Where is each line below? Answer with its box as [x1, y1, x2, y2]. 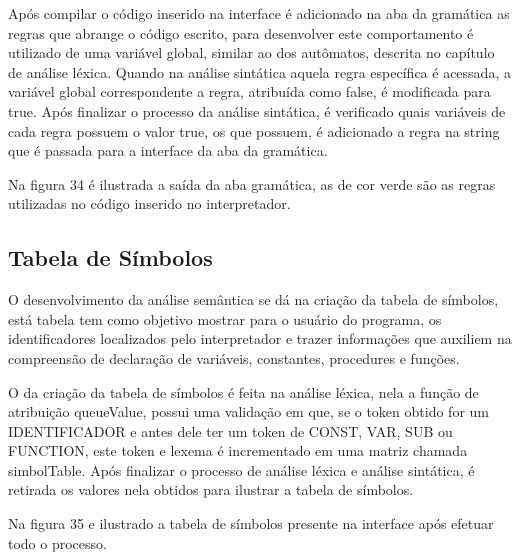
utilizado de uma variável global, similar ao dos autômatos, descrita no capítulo [8, 42, 495, 63]
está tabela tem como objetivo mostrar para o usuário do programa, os [8, 308, 442, 329]
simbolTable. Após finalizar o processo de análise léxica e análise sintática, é [8, 459, 475, 480]
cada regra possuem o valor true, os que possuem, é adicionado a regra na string [8, 120, 500, 141]
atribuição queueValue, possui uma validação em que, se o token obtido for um [8, 401, 489, 422]
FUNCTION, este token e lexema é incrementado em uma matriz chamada [8, 440, 468, 461]
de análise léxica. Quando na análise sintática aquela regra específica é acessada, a [8, 61, 511, 82]
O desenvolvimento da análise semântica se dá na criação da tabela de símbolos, [8, 289, 499, 310]
